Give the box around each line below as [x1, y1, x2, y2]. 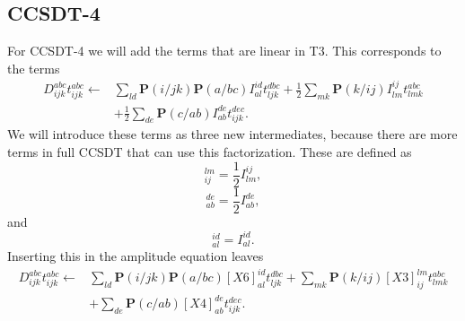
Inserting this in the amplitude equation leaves [7, 246, 264, 265]
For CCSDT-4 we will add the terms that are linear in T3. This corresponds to [7, 41, 442, 60]
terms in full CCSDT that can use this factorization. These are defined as [7, 142, 412, 160]
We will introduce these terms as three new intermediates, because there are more [7, 125, 458, 143]
